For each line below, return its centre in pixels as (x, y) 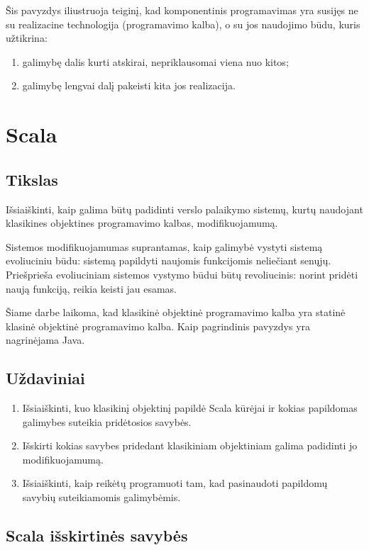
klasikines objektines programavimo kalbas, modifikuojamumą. (142, 223)
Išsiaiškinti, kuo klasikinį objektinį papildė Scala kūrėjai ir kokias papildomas (190, 408)
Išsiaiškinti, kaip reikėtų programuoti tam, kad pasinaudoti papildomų (175, 483)
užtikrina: (27, 38)
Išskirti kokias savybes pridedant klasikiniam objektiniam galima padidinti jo (190, 445)
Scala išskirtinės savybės (97, 535)
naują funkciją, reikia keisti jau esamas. (92, 288)
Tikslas (32, 179)
